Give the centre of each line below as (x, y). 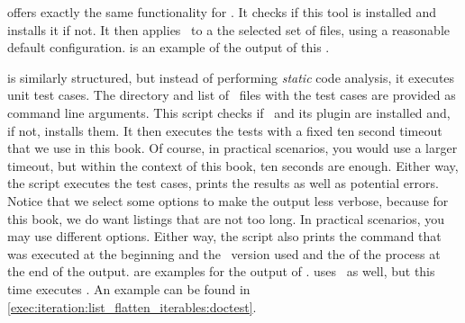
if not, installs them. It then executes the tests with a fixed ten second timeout (225, 130)
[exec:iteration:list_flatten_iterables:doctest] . (132, 306)
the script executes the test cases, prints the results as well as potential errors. (223, 183)
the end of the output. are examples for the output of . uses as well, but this (221, 271)
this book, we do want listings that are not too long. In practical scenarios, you (226, 218)
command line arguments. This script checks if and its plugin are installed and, (229, 112)
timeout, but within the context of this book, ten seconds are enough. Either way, (233, 165)
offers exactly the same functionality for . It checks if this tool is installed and (222, 12)
